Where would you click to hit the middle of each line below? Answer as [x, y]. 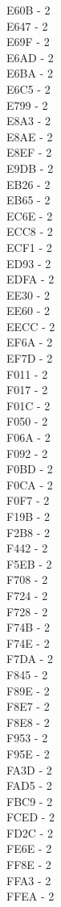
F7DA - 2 [30, 659]
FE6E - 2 [29, 848]
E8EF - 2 [29, 152]
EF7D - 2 [30, 358]
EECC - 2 [31, 326]
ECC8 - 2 [30, 231]
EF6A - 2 [30, 342]
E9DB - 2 [30, 168]
